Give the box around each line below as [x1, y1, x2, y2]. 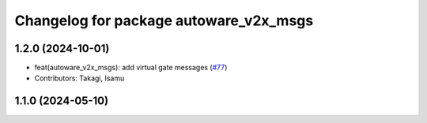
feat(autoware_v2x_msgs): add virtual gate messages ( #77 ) [34, 63, 228, 73]
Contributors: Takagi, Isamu [34, 73, 125, 83]
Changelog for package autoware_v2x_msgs [14, 12, 314, 29]
